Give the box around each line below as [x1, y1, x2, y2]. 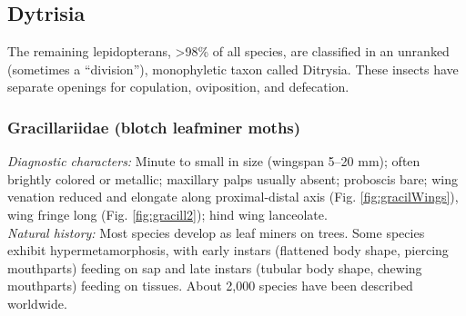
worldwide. [7, 293, 67, 312]
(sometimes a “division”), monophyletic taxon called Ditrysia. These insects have [7, 59, 459, 78]
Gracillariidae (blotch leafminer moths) [7, 115, 301, 138]
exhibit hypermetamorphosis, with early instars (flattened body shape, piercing [7, 241, 449, 260]
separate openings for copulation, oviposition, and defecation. [7, 77, 349, 96]
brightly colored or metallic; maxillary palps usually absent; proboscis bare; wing [7, 169, 458, 188]
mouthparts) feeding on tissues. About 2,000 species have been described [7, 276, 413, 295]
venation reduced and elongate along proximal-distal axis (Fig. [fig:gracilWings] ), [7, 187, 459, 206]
